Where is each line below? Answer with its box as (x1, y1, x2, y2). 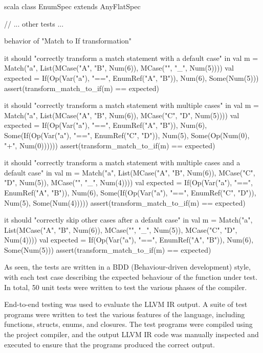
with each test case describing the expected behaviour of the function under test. (4, 272, 258, 282)
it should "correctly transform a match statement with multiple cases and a (4, 157, 240, 168)
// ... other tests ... (4, 18, 64, 29)
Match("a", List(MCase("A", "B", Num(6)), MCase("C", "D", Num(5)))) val (4, 109, 239, 120)
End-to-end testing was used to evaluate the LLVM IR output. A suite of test (4, 299, 248, 310)
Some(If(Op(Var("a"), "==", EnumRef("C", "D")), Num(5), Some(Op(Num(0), (4, 129, 250, 140)
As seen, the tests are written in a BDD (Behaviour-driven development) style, (4, 261, 251, 272)
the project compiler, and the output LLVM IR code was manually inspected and (4, 329, 259, 340)
